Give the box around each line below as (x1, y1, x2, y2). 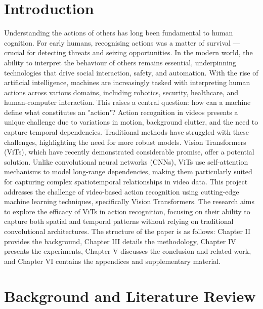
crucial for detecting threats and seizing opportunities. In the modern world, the (4, 47, 253, 58)
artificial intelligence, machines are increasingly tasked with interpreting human (4, 77, 250, 88)
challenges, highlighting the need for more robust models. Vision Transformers (4, 136, 246, 147)
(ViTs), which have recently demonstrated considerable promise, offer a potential (4, 146, 254, 157)
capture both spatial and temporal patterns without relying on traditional (4, 216, 234, 226)
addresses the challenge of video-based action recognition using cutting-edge (4, 186, 239, 197)
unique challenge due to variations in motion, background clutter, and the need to (4, 117, 258, 127)
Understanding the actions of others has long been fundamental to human (4, 27, 233, 38)
